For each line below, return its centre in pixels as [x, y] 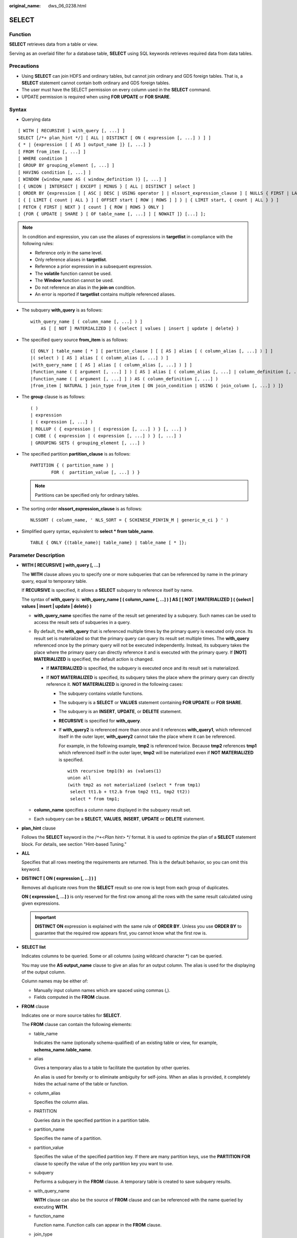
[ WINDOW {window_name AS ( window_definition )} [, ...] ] [92, 179]
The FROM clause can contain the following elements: [77, 1025]
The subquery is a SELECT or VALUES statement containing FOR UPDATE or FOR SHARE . [150, 702]
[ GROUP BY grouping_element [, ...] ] [66, 165]
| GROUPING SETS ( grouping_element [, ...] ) [88, 443]
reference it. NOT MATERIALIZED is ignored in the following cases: [115, 684]
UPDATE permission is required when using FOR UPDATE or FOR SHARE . [96, 97]
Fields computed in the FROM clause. [72, 997]
